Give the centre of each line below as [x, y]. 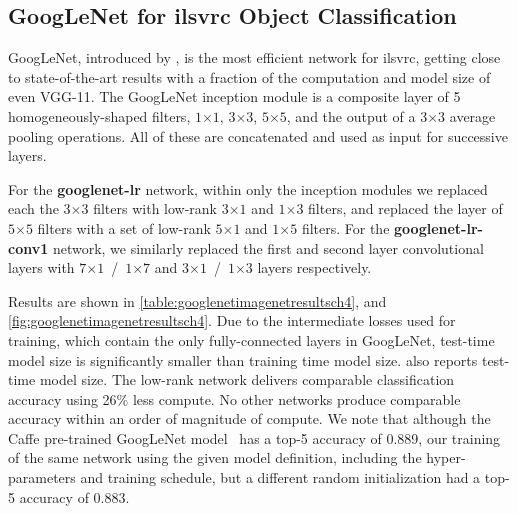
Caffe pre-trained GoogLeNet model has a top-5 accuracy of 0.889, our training [254, 437]
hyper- [446, 457]
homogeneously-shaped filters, [99, 115]
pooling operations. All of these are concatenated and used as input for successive [258, 135]
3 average [467, 115]
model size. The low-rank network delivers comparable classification [247, 379]
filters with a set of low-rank [124, 227]
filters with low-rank [155, 208]
